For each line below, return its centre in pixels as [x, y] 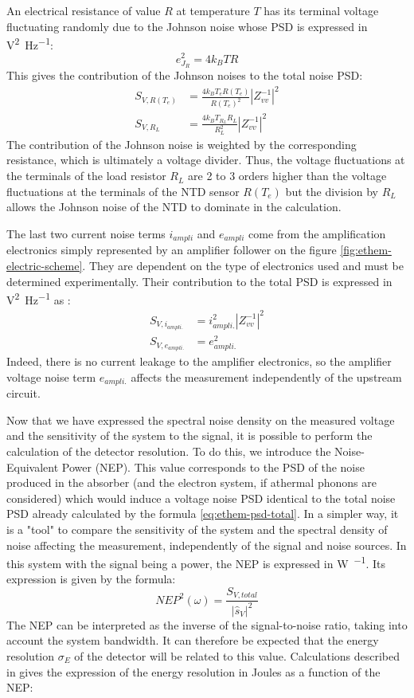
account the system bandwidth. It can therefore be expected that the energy [193, 640]
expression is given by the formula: [91, 579]
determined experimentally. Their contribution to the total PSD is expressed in [199, 281]
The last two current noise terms [86, 233]
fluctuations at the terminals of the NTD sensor [123, 191]
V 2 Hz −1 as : [39, 298]
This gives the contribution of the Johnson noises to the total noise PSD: [185, 75]
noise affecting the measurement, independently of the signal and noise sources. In [207, 545]
